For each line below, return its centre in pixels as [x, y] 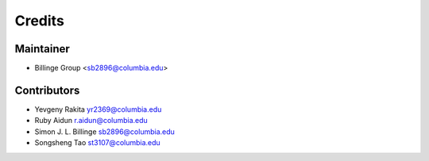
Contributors [47, 90]
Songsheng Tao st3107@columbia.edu [97, 143]
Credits [40, 21]
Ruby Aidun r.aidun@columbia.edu [91, 121]
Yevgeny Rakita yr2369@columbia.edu [98, 109]
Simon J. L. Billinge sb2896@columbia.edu [104, 132]
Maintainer [43, 49]
